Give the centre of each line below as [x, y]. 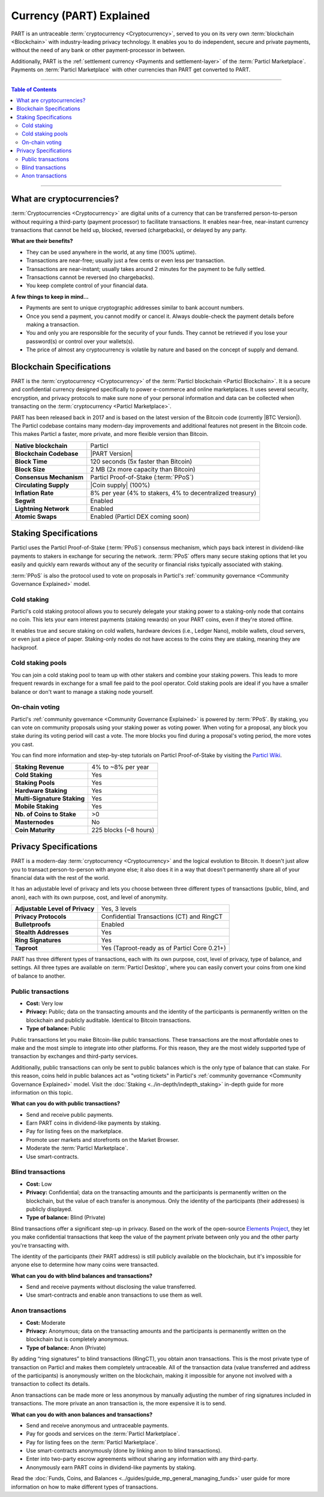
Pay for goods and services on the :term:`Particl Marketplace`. [103, 1434]
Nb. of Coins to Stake [45, 814]
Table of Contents [34, 89]
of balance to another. [38, 976]
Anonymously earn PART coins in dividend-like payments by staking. [111, 1467]
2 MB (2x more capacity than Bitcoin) [143, 469]
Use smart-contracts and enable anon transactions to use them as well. [114, 1295]
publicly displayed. [49, 1209]
